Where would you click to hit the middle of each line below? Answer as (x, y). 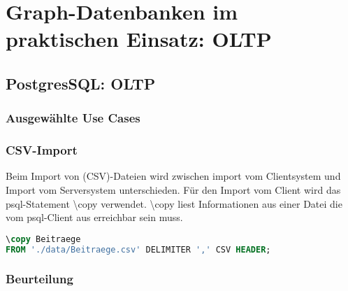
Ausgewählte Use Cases (73, 118)
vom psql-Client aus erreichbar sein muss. (94, 217)
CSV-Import (42, 150)
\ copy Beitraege (43, 239)
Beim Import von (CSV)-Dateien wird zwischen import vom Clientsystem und (173, 176)
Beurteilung (39, 279)
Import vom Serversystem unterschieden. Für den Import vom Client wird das (173, 190)
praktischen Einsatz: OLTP (139, 39)
